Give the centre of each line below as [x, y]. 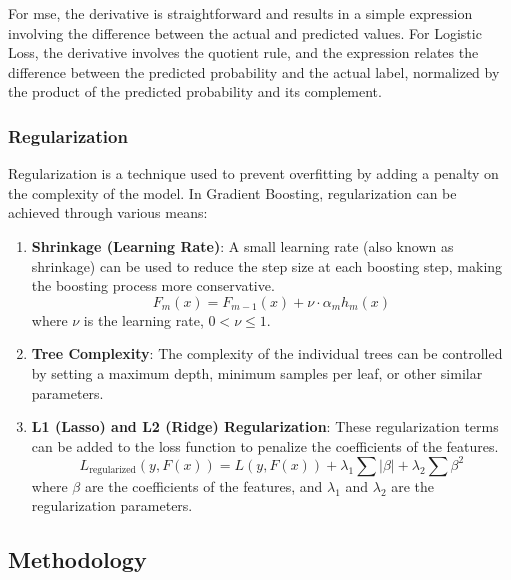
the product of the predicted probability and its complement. [195, 91]
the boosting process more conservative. [153, 285]
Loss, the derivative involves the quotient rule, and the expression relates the [243, 52]
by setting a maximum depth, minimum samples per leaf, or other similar [257, 372]
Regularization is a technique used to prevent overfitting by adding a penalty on [253, 173]
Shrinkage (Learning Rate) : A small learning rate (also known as [242, 245]
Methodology [77, 559]
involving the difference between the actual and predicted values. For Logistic [245, 32]
